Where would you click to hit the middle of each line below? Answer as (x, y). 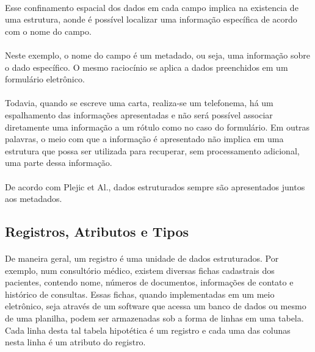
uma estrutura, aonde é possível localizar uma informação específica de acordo (151, 19)
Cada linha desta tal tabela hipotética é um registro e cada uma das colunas (148, 330)
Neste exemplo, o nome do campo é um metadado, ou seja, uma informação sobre (157, 55)
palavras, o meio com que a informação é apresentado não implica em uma (144, 139)
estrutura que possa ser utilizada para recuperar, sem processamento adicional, (152, 150)
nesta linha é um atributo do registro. (75, 342)
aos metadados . (34, 199)
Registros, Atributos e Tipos (97, 232)
